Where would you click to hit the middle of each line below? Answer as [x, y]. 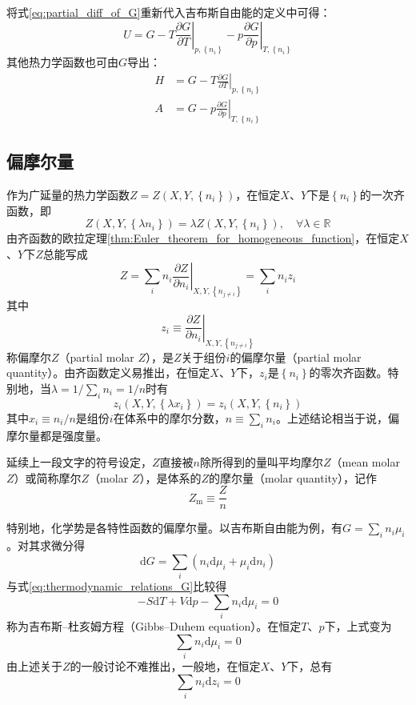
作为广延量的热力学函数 [68, 195]
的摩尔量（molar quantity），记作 [293, 477]
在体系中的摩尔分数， [169, 417]
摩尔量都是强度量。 [57, 435]
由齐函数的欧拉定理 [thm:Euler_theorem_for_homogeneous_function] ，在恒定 [203, 238]
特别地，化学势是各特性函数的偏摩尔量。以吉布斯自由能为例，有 [174, 528]
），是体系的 [170, 477]
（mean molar [365, 462]
